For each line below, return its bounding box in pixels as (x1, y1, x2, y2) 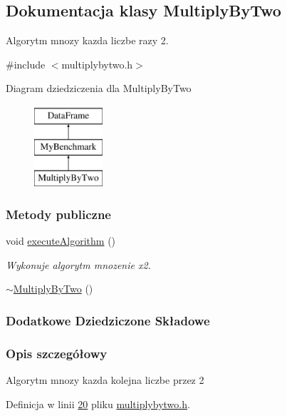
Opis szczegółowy (6, 344, 108, 362)
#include (6, 56, 46, 71)
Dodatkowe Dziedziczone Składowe (6, 311, 210, 329)
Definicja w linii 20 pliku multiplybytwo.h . (6, 396, 190, 411)
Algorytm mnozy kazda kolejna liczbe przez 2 (6, 372, 204, 387)
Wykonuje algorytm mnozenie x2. (6, 257, 151, 272)
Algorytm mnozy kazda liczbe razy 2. (6, 33, 169, 48)
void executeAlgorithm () (6, 233, 116, 248)
